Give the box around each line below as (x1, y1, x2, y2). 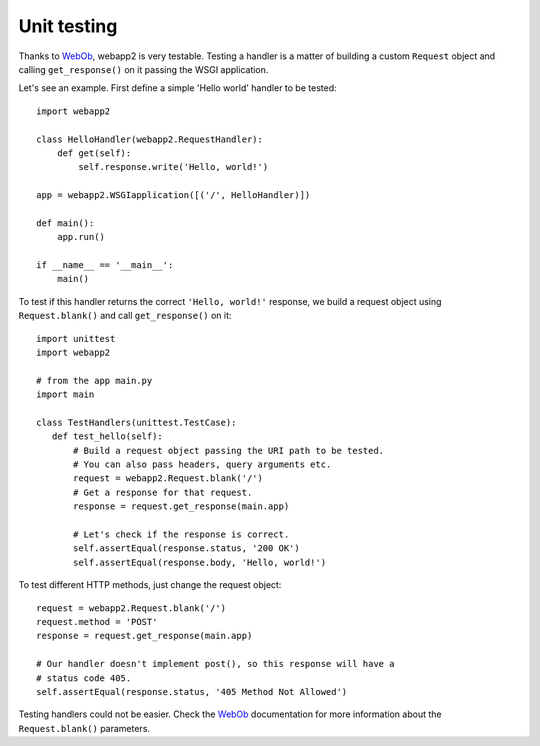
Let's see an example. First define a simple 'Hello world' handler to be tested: (18, 82, 337, 94)
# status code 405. (36, 672, 132, 684)
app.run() (56, 231, 105, 243)
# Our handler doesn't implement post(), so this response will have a (36, 658, 395, 670)
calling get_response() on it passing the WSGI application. (18, 63, 269, 75)
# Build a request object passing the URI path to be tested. (73, 445, 385, 456)
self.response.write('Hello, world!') (78, 161, 269, 173)
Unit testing (18, 15, 118, 37)
